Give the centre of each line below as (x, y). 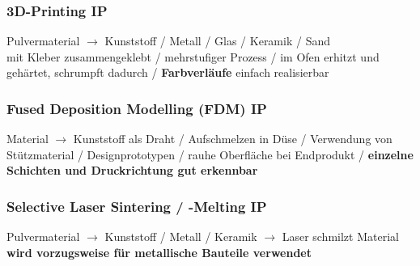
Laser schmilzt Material (340, 236)
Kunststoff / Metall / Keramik (181, 236)
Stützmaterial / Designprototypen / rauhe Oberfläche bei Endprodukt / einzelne (210, 154)
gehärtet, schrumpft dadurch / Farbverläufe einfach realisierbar (168, 72)
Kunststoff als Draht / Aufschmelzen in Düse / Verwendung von (233, 139)
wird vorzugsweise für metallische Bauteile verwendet (159, 252)
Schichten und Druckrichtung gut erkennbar (132, 170)
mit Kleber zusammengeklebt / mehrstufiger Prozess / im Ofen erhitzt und (193, 56)
